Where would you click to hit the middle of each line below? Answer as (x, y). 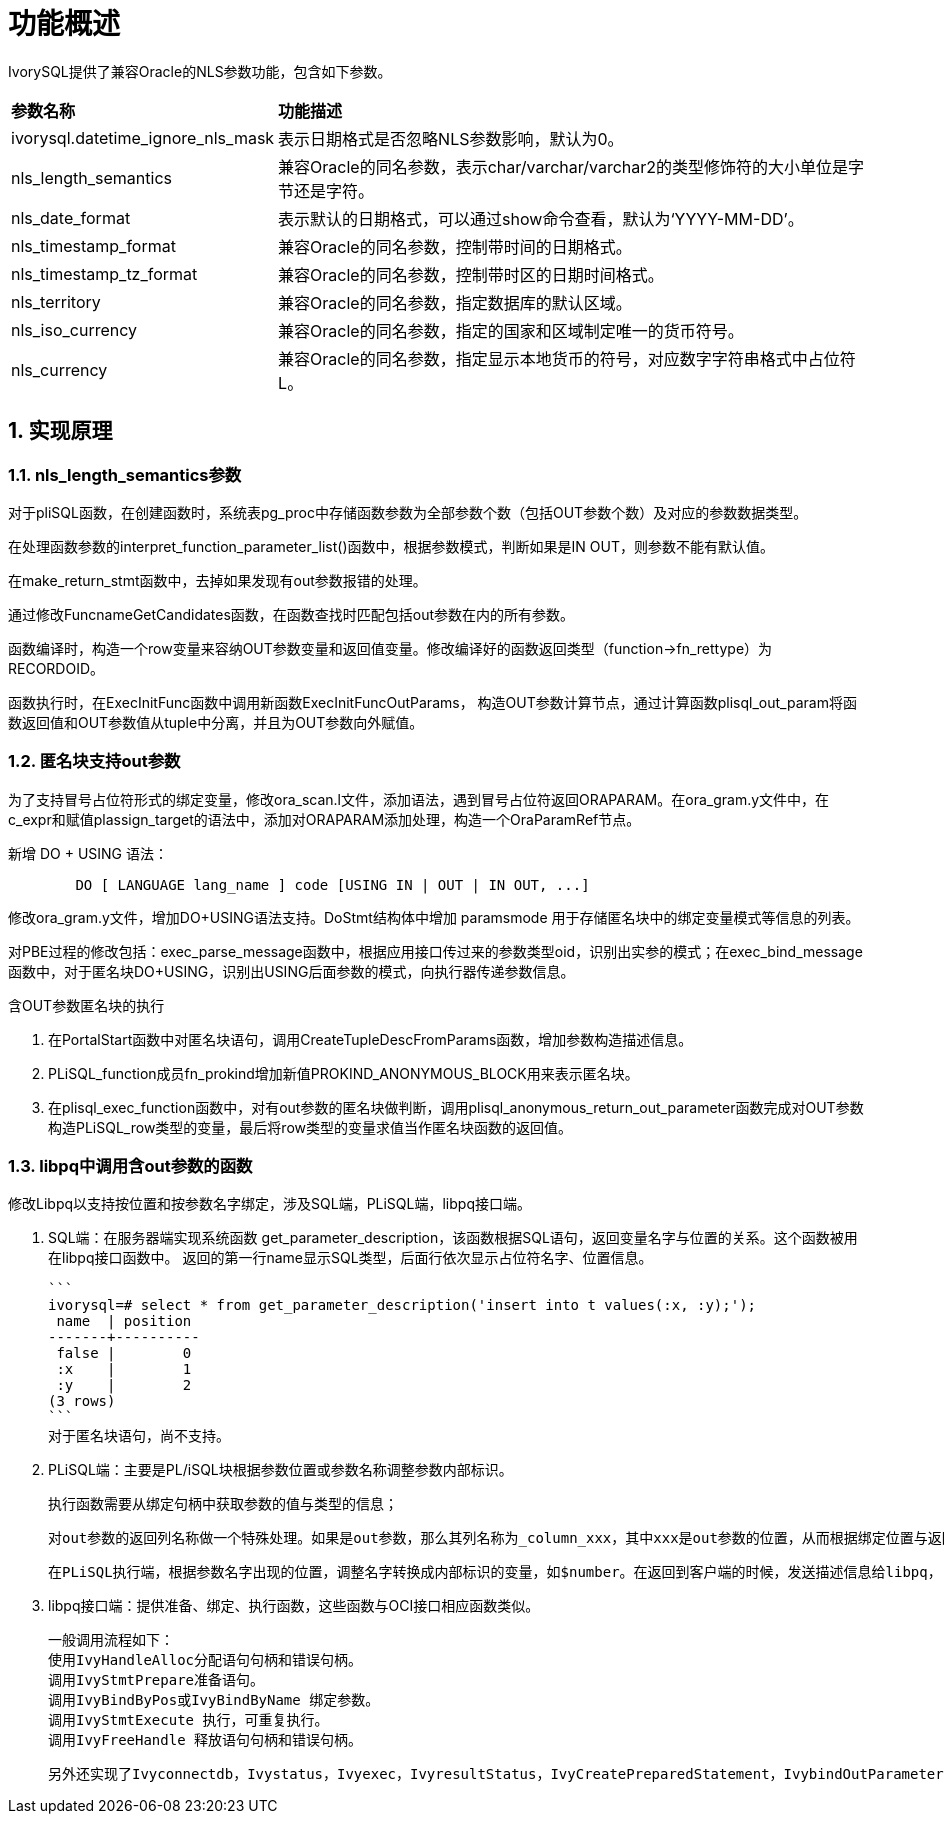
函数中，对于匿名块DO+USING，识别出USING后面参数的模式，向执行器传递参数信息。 (291, 971)
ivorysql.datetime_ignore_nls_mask (143, 137)
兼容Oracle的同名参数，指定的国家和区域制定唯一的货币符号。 (511, 330)
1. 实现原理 (60, 431)
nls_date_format (71, 217)
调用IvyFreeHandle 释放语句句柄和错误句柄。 (205, 1740)
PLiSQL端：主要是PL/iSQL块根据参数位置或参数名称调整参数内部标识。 (280, 1470)
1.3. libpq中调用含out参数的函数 (130, 1166)
